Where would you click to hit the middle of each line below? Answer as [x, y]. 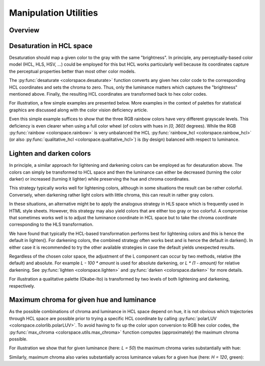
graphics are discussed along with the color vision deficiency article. [79, 110]
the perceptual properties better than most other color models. [72, 71]
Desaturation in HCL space [51, 46]
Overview [24, 30]
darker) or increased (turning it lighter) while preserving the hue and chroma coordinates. [99, 179]
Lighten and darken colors [50, 154]
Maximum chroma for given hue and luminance [83, 300]
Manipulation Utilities [53, 13]
